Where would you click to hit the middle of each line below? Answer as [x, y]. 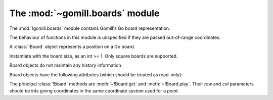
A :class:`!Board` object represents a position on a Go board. [72, 47]
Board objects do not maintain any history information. [66, 65]
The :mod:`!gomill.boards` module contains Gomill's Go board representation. [90, 28]
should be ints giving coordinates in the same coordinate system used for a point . [94, 91]
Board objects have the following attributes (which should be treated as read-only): [96, 74]
